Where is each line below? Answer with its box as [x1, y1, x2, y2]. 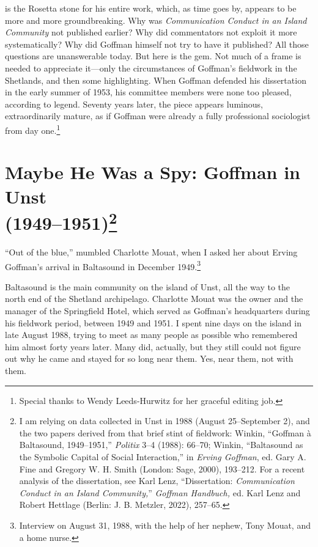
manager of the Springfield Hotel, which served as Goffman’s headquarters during [5, 304, 310, 317]
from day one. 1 [5, 122, 61, 136]
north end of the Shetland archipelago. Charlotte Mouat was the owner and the [5, 292, 303, 305]
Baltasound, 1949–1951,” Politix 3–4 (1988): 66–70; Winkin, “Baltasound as [19, 438, 303, 451]
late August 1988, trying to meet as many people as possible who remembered [5, 328, 298, 341]
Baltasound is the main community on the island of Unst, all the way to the [5, 280, 290, 293]
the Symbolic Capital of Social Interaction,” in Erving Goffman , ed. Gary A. [19, 450, 306, 463]
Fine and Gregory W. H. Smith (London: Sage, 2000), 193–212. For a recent [19, 462, 305, 475]
